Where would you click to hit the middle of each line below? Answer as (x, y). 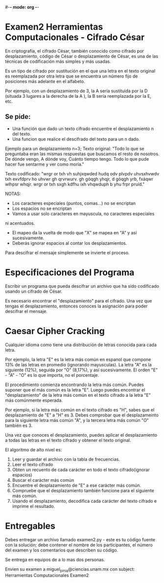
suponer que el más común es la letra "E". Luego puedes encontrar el (75, 389)
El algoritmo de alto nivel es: (34, 449)
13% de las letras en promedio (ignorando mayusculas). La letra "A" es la (78, 364)
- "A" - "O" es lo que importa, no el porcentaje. (52, 375)
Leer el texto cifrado (33, 464)
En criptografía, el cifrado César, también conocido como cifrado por (75, 51)
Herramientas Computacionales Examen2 (47, 575)
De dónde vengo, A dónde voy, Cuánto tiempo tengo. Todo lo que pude (77, 159)
